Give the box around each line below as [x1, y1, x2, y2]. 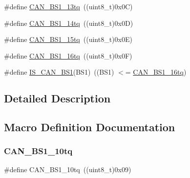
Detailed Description [4, 91, 111, 106]
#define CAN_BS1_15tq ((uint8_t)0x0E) [4, 34, 132, 44]
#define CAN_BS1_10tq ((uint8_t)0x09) [4, 164, 131, 174]
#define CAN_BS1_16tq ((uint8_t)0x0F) [4, 50, 132, 60]
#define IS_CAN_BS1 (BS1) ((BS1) [4, 67, 114, 77]
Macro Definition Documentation [4, 119, 175, 135]
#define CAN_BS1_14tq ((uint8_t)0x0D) [4, 18, 133, 28]
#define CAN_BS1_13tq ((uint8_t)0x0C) [4, 1, 133, 11]
